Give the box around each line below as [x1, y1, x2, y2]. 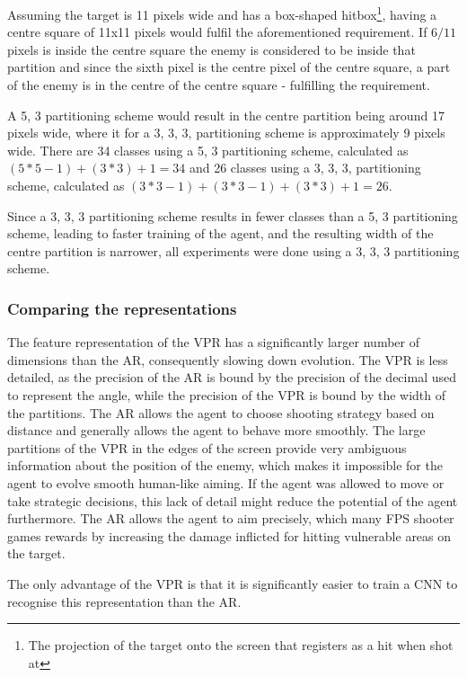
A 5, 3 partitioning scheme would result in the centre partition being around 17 [7, 105, 445, 124]
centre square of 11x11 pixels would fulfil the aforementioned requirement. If [7, 22, 427, 41]
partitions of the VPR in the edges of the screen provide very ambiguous [7, 438, 407, 457]
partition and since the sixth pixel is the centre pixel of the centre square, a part [7, 58, 451, 76]
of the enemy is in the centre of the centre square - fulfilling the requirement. [7, 76, 430, 94]
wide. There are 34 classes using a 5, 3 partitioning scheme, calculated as [7, 140, 409, 159]
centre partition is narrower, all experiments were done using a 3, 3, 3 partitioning [7, 241, 460, 260]
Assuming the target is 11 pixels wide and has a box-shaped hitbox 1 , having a [7, 3, 437, 23]
